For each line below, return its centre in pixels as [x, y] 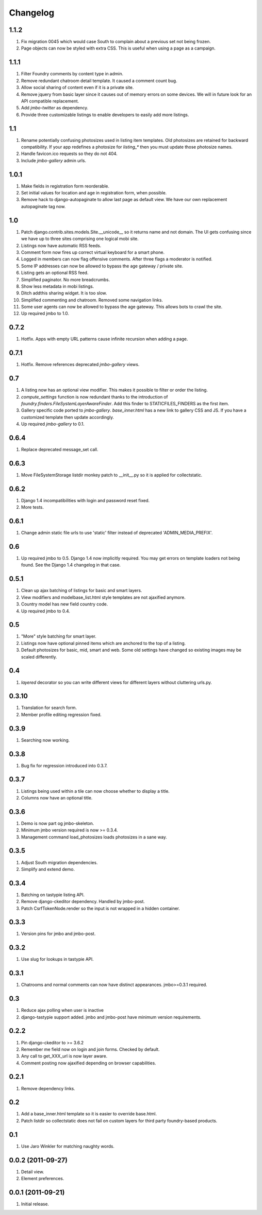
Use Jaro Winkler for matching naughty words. [68, 1146]
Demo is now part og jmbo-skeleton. [57, 823]
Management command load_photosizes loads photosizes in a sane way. [94, 837]
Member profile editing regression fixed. [61, 714]
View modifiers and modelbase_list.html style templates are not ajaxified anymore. [103, 597]
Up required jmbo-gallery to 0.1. [53, 424]
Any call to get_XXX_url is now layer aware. [64, 1056]
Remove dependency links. [48, 1088]
